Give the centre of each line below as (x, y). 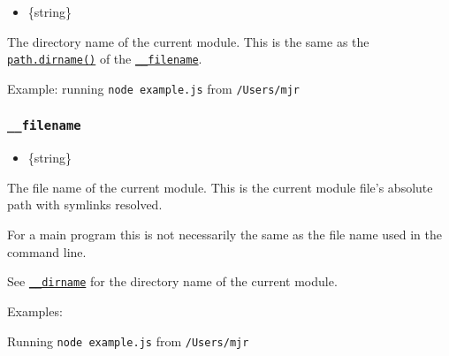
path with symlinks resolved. (85, 205)
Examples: (35, 311)
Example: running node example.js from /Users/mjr (153, 88)
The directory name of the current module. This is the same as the (188, 41)
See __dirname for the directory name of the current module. (172, 281)
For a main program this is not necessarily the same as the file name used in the (225, 235)
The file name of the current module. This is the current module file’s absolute (220, 187)
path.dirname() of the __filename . (105, 59)
